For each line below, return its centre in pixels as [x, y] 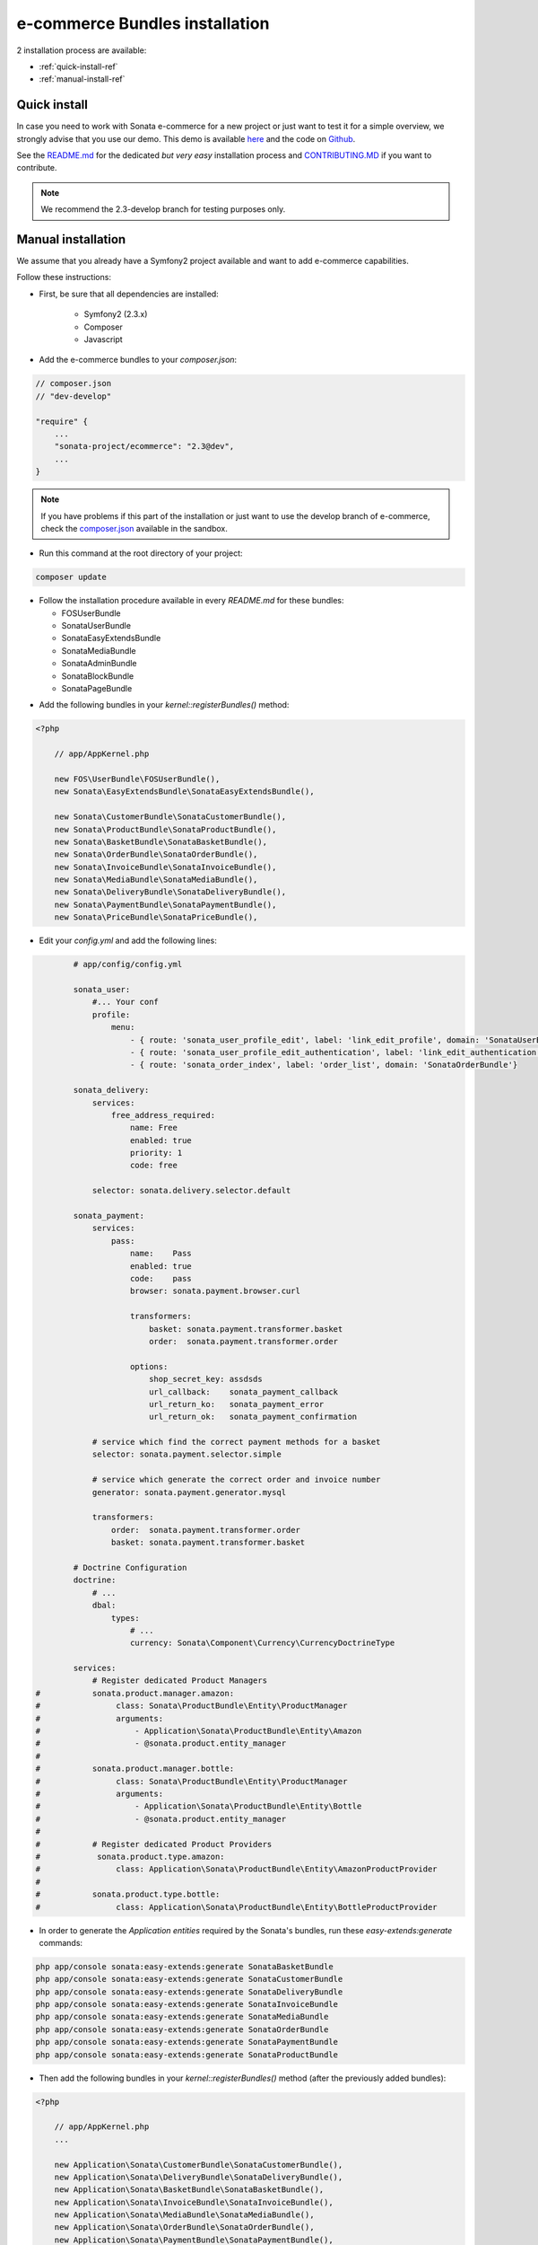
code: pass [161, 1278]
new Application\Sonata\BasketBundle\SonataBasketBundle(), [189, 2190]
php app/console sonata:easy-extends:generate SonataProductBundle [187, 2055]
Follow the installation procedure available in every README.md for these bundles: [191, 601]
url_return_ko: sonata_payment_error [236, 1404]
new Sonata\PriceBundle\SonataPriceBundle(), [156, 917]
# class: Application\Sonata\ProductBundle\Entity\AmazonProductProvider [237, 1869]
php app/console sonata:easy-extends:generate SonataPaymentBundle [187, 2042]
